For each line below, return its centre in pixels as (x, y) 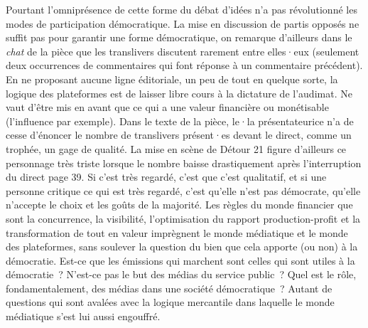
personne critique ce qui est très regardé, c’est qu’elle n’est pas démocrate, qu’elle (183, 190)
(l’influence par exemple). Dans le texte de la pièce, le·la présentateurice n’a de (180, 121)
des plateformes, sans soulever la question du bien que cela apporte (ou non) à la (182, 247)
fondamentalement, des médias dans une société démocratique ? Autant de (169, 288)
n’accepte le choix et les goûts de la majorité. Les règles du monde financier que (179, 205)
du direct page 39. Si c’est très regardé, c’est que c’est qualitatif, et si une (166, 177)
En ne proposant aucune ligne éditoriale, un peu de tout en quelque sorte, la (172, 79)
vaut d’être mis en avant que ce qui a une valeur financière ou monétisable (167, 107)
